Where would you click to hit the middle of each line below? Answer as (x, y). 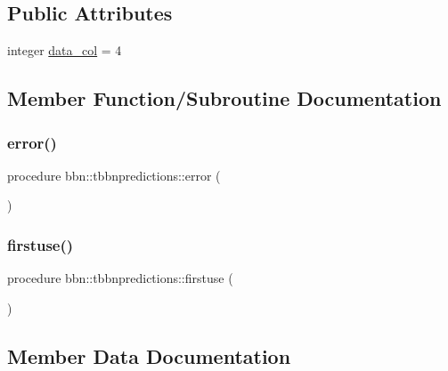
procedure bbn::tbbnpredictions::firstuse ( (120, 278)
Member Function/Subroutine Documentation (224, 98)
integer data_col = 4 (65, 50)
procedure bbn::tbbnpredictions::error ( (114, 175)
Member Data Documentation (149, 355)
